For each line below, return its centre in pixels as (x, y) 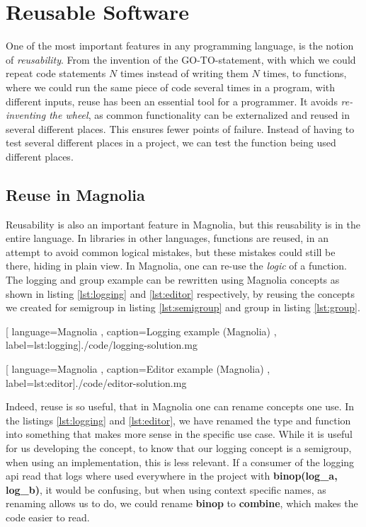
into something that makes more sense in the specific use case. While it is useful (179, 434)
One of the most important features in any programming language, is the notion (180, 46)
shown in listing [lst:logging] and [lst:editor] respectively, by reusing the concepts (181, 293)
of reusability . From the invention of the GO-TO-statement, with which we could (181, 59)
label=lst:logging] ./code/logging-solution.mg (102, 345)
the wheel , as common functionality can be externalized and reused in (199, 115)
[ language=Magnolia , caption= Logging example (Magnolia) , (141, 331)
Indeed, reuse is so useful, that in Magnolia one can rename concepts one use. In (180, 406)
